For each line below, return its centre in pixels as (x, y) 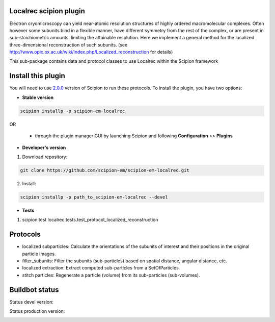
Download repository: (45, 157)
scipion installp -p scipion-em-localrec (73, 111)
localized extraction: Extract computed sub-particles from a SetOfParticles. (101, 268)
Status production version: (37, 311)
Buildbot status (34, 290)
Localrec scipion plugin (47, 11)
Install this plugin (37, 76)
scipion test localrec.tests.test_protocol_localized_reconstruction (90, 220)
